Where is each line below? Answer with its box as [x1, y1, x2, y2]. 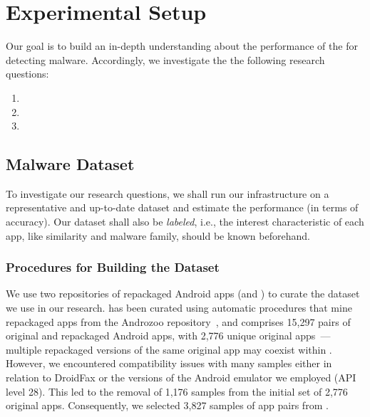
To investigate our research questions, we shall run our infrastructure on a [6, 186, 329, 201]
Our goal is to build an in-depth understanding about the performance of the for [6, 38, 358, 53]
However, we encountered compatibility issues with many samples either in [6, 356, 332, 371]
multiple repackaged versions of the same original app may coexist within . [6, 342, 332, 357]
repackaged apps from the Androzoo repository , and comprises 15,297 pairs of [6, 314, 351, 329]
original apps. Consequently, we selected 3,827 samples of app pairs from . [6, 398, 329, 413]
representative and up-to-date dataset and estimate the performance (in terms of [6, 200, 359, 215]
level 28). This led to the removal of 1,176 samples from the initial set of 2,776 [6, 384, 348, 398]
